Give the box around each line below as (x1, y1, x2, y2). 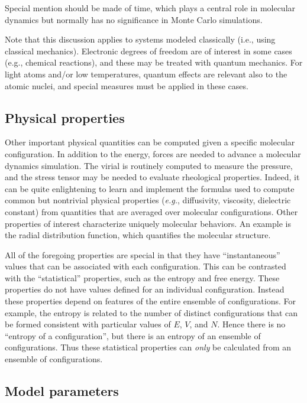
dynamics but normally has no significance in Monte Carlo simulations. (5, 13, 263, 25)
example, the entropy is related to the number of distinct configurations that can (5, 306, 298, 318)
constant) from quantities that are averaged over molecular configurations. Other (5, 205, 298, 217)
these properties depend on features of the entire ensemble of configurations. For (5, 295, 296, 307)
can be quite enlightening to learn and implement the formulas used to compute (5, 182, 295, 194)
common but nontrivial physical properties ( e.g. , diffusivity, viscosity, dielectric (5, 194, 291, 206)
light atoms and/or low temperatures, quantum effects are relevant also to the (5, 67, 287, 80)
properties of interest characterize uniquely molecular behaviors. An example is (5, 217, 291, 229)
